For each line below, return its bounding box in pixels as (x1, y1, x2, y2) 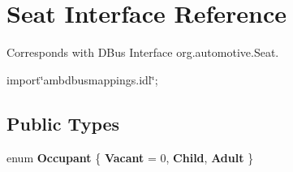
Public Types (6, 110, 120, 135)
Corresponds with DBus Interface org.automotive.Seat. (6, 44, 279, 61)
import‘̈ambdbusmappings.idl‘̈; (6, 71, 158, 88)
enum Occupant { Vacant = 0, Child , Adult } (6, 148, 254, 166)
